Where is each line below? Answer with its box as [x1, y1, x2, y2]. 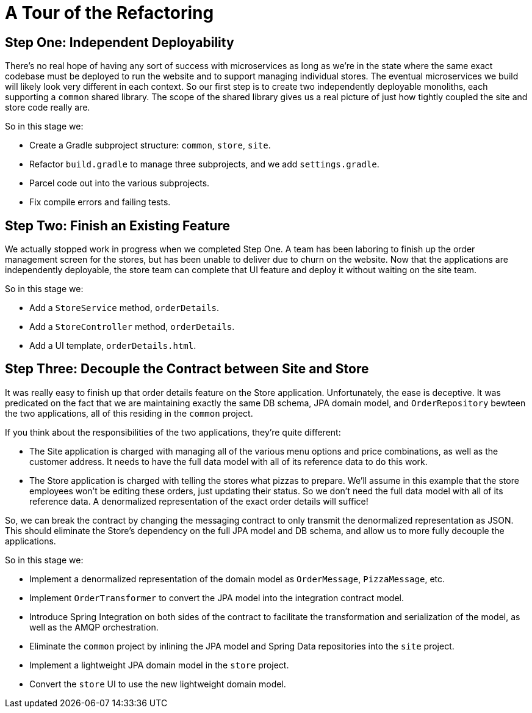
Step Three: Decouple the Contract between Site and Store [5, 361, 369, 377]
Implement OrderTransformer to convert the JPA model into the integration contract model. [29, 592, 404, 603]
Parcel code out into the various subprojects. [29, 178, 210, 189]
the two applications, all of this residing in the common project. [5, 408, 253, 419]
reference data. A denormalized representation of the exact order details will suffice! [29, 495, 368, 506]
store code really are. [5, 102, 90, 113]
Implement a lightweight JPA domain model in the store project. [29, 659, 289, 670]
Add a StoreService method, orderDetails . [29, 302, 220, 313]
